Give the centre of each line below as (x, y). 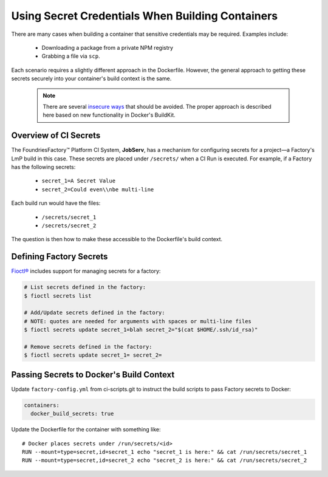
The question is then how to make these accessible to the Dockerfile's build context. (117, 239)
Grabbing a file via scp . (71, 56)
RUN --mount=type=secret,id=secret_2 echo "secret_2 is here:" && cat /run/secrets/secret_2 (165, 461)
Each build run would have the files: (56, 203)
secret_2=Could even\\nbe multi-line (98, 189)
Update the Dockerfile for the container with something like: (86, 430)
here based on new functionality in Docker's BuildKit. (109, 115)
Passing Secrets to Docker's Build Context (93, 375)
